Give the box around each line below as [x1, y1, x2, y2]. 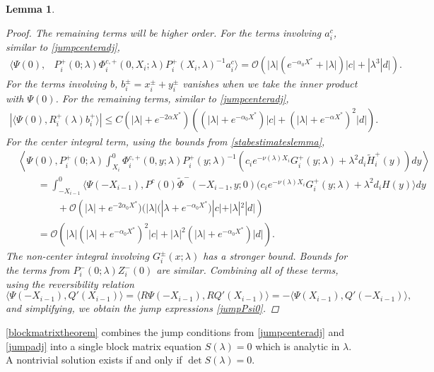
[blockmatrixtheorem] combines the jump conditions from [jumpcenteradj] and [6, 324, 345, 339]
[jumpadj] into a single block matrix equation [6, 338, 202, 353]
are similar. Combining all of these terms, [156, 263, 339, 277]
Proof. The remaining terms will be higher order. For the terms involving [6, 25, 322, 40]
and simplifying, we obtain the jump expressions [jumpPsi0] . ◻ [6, 301, 279, 316]
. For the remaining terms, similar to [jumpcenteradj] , [55, 91, 289, 106]
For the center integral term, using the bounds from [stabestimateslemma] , [6, 133, 325, 148]
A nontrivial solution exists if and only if [6, 352, 182, 367]
